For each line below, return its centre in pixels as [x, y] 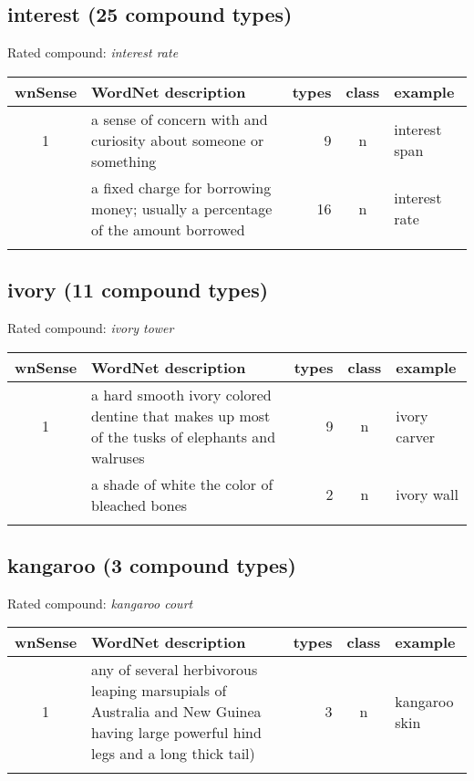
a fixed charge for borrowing [181, 187]
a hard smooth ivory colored [181, 394]
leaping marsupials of [159, 691]
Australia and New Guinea [176, 712]
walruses [118, 457]
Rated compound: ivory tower [91, 328]
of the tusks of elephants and [184, 436]
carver [416, 436]
